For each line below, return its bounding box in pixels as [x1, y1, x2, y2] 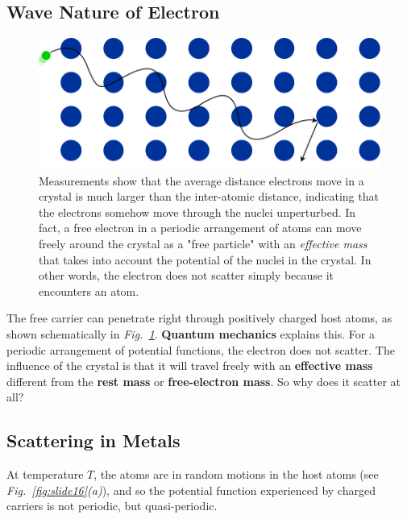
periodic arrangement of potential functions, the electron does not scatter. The [6, 341, 395, 358]
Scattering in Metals [6, 428, 181, 453]
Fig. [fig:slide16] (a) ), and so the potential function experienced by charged [6, 481, 376, 498]
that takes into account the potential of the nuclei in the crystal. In [39, 251, 372, 268]
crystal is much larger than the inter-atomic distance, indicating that [39, 188, 379, 205]
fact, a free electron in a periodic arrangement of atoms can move [39, 219, 362, 236]
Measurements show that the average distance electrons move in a [39, 172, 364, 189]
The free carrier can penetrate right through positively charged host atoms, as [6, 309, 392, 326]
